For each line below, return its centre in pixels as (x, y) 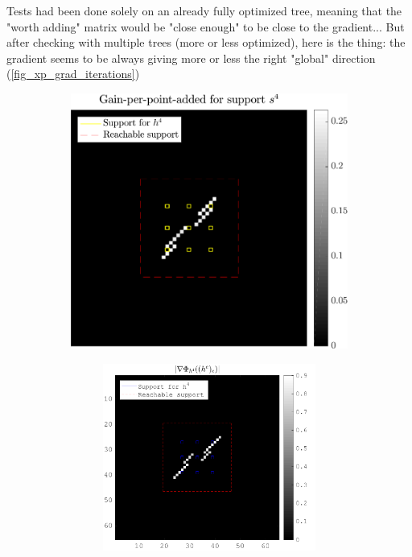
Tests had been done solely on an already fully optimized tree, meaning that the (204, 10)
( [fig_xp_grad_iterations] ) (73, 74)
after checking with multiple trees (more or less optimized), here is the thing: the (206, 42)
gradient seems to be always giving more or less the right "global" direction (191, 58)
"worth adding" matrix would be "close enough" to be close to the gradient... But (206, 26)
